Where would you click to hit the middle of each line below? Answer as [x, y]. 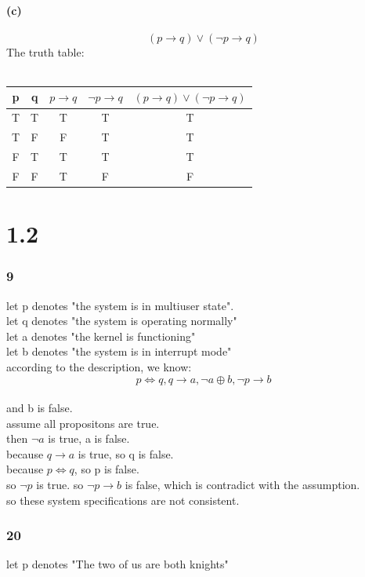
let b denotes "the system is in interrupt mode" [119, 351]
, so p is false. [107, 469]
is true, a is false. [89, 438]
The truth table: [45, 51]
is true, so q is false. [126, 453]
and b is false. [40, 408]
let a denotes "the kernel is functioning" [101, 336]
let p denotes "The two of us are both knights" [117, 564]
